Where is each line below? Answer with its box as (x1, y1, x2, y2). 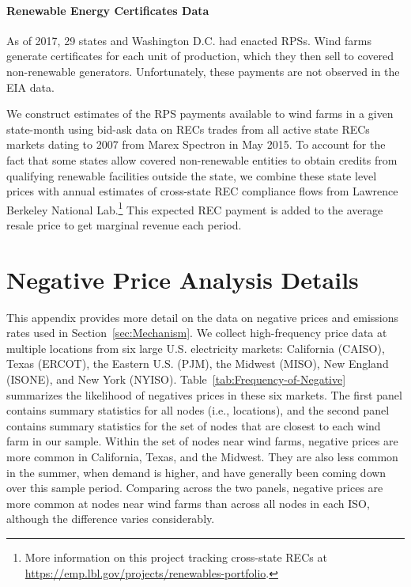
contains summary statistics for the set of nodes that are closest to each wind (6, 417, 381, 434)
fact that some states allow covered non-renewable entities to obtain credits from (6, 151, 398, 168)
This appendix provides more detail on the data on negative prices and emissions (6, 309, 399, 325)
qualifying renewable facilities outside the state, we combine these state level (6, 167, 377, 184)
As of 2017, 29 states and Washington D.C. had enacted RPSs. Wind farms (6, 32, 371, 48)
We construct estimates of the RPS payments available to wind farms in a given (6, 105, 394, 122)
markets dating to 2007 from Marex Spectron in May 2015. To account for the (6, 136, 386, 153)
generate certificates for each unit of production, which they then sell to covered (6, 47, 394, 64)
